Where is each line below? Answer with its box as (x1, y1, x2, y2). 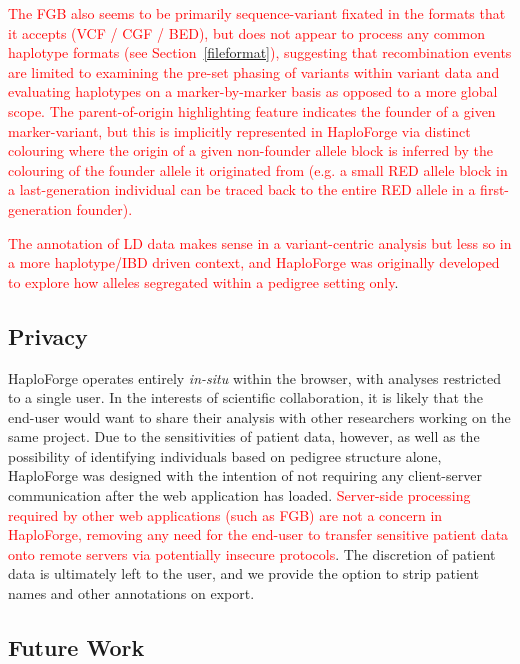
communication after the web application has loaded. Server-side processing (8, 485, 471, 506)
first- (480, 179, 510, 200)
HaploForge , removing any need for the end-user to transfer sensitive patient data (8, 524, 509, 545)
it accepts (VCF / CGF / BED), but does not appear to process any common (8, 22, 486, 43)
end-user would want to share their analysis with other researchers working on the (8, 406, 511, 427)
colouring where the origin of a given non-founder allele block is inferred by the (8, 140, 493, 161)
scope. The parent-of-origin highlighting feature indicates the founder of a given (8, 100, 496, 121)
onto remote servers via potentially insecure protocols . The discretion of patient (8, 543, 496, 564)
